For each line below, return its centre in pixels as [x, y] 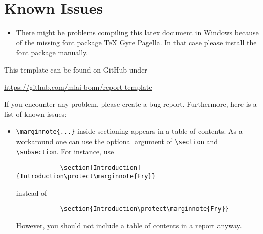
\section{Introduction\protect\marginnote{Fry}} [145, 209]
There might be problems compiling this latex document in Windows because [137, 32]
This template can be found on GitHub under [76, 69]
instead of [31, 192]
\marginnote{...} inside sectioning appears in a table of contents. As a [129, 131]
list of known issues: [36, 114]
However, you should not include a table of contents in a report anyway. [129, 225]
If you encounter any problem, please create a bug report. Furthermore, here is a [130, 104]
